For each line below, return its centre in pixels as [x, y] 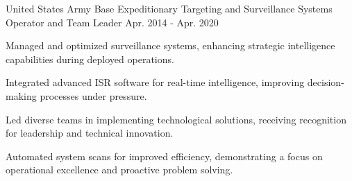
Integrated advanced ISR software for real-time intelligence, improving [155, 82]
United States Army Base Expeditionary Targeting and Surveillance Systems [169, 8]
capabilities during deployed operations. [90, 59]
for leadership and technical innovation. [90, 133]
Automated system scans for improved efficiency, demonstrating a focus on [164, 156]
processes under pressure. [93, 95]
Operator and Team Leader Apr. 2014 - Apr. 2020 [112, 22]
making [21, 95]
